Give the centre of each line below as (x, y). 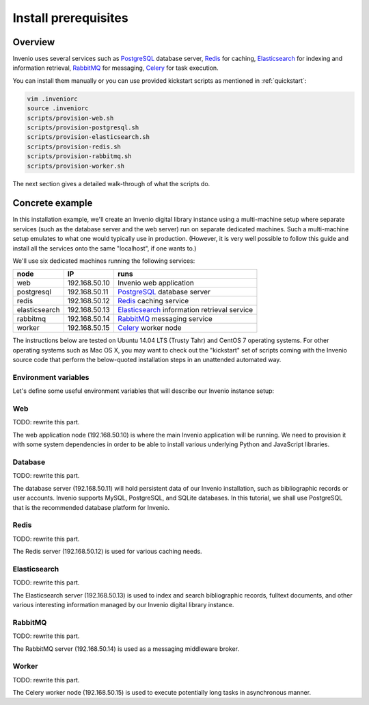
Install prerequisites (71, 18)
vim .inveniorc (52, 99)
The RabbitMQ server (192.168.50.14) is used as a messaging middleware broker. (126, 649)
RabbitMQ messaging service (165, 319)
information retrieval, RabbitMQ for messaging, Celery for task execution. (115, 68)
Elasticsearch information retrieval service (185, 310)
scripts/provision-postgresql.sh (83, 128)
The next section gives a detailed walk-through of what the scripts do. (111, 183)
